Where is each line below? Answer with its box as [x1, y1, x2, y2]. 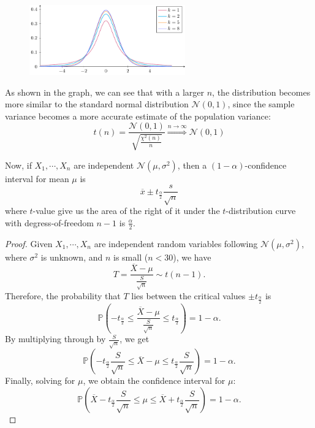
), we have [173, 250, 211, 263]
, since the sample [227, 97, 295, 110]
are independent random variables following [94, 237, 258, 250]
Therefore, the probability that [5, 289, 121, 302]
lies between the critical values [131, 289, 246, 302]
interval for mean [5, 172, 69, 185]
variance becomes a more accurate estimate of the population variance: [5, 109, 271, 122]
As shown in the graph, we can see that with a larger [5, 85, 205, 98]
